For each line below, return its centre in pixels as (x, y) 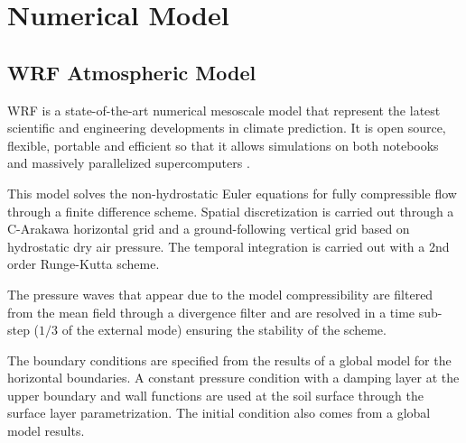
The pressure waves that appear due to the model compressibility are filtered (220, 294)
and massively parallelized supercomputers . (129, 163)
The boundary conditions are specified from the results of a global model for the (229, 360)
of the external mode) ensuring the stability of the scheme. (224, 330)
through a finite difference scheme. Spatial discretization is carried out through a (231, 211)
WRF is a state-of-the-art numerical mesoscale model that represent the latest (224, 110)
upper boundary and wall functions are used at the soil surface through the (216, 395)
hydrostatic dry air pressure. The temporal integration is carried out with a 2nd (228, 246)
